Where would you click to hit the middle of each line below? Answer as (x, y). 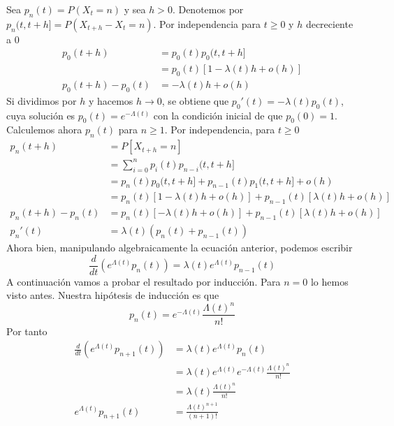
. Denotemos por (208, 9)
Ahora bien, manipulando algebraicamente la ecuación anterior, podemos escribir (180, 248)
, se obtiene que (195, 100)
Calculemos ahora (44, 130)
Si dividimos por (42, 100)
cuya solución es (41, 115)
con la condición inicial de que (218, 115)
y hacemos (111, 100)
